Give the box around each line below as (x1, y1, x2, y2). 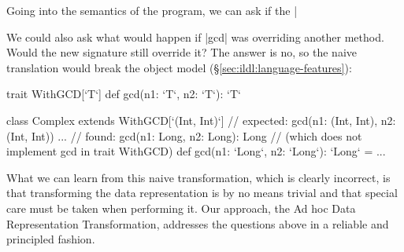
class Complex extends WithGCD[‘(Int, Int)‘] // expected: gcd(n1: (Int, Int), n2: (6, 111, 396, 128)
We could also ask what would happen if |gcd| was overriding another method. (6, 28, 384, 45)
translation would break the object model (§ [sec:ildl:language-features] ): (6, 59, 352, 75)
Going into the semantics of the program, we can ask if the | (6, 2, 298, 18)
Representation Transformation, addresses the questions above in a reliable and (6, 215, 389, 232)
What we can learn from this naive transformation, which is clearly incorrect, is (6, 169, 391, 185)
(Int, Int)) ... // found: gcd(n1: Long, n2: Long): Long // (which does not (6, 127, 362, 144)
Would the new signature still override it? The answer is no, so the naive (6, 44, 358, 60)
